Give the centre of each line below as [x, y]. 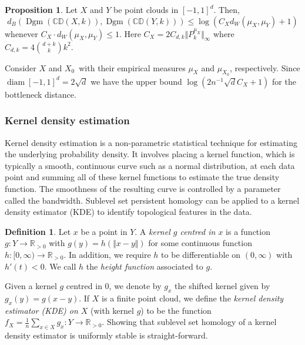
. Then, [227, 9]
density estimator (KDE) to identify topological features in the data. [128, 212]
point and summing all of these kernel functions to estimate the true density [142, 177]
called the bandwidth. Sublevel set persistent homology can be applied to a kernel [152, 200]
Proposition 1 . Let [41, 9]
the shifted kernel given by [222, 286]
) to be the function [176, 310]
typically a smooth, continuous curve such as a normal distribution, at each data [150, 165]
